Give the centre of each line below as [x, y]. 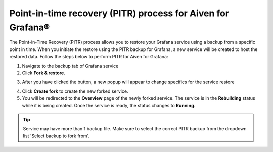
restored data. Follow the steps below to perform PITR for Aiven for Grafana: [89, 57]
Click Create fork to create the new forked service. [75, 91]
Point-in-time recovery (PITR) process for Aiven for [119, 13]
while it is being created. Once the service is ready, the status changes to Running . [109, 106]
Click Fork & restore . [43, 73]
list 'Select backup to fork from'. [56, 136]
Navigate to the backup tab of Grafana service [70, 66]
